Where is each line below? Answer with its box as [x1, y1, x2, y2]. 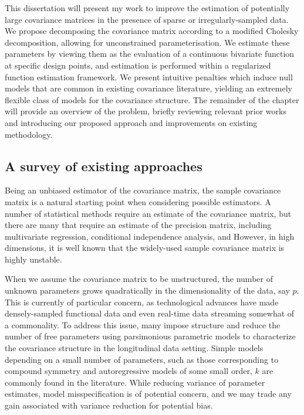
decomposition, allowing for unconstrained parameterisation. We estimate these [5, 36, 290, 48]
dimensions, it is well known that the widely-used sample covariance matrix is [5, 241, 285, 254]
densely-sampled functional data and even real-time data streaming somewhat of [5, 307, 295, 319]
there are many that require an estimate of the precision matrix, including [5, 219, 272, 231]
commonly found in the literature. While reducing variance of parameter [5, 376, 265, 388]
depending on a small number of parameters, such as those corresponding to [5, 353, 279, 365]
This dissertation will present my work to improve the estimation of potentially [5, 2, 290, 13]
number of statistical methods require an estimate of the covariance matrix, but [5, 207, 292, 219]
